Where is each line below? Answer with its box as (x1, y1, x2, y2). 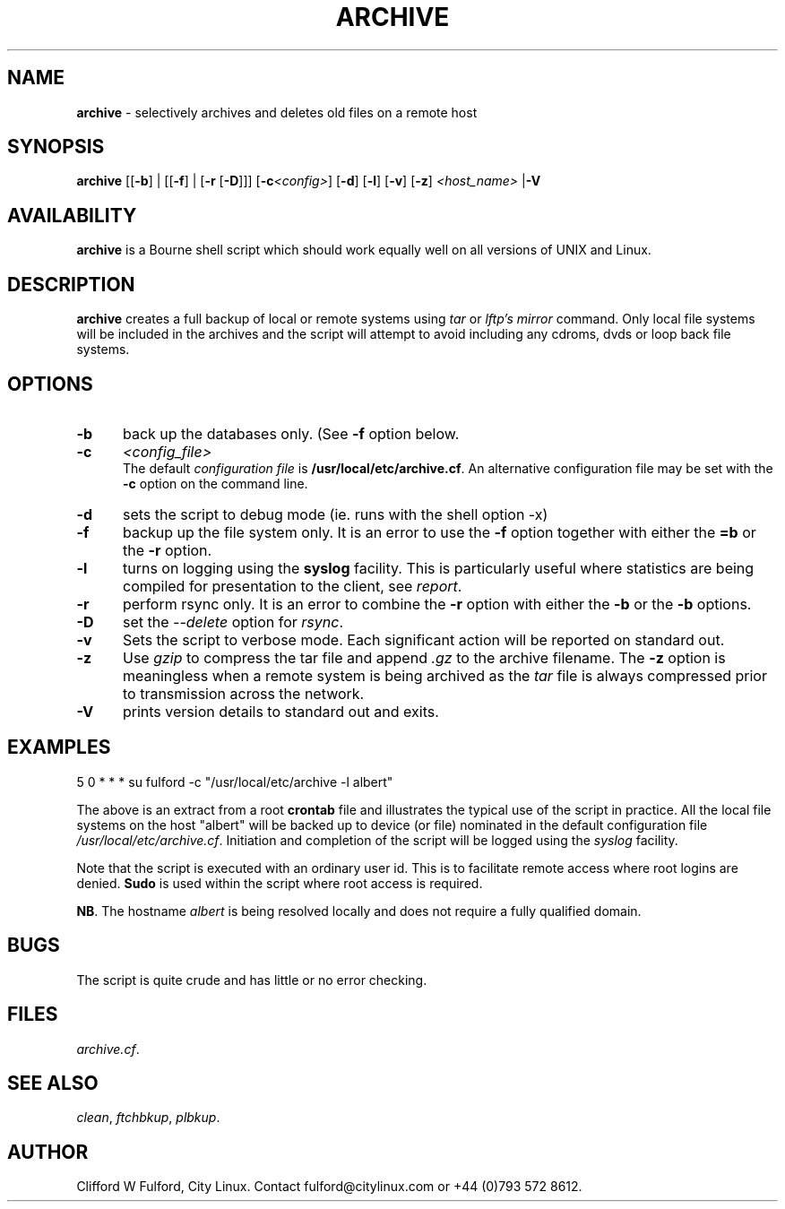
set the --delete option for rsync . (122, 612, 343, 631)
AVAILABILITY (7, 203, 137, 227)
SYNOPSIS (7, 135, 105, 159)
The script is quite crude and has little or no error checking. (76, 972, 427, 988)
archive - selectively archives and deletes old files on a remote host (76, 104, 478, 120)
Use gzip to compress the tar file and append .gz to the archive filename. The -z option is (122, 648, 726, 667)
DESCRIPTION (7, 272, 135, 296)
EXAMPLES (7, 736, 111, 759)
